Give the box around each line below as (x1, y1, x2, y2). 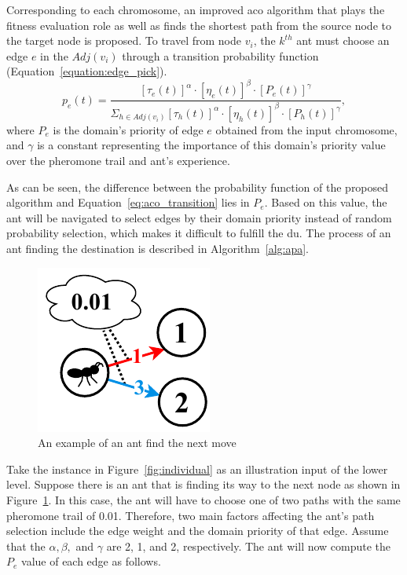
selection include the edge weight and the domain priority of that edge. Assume (6, 522, 389, 539)
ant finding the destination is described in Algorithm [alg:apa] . (6, 240, 310, 256)
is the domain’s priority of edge (53, 121, 203, 137)
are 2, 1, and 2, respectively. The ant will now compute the (106, 537, 391, 554)
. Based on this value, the (264, 194, 387, 211)
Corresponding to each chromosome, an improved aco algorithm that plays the (6, 2, 385, 17)
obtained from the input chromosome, (215, 121, 398, 137)
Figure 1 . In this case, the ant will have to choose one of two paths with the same (6, 491, 401, 507)
